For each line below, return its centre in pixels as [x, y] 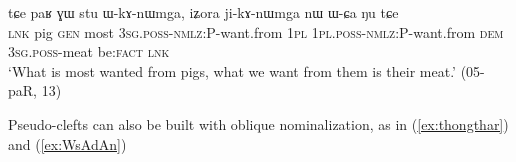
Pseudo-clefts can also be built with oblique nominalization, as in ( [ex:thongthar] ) [258, 123]
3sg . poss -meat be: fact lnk [89, 51]
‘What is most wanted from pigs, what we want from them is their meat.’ [232, 70]
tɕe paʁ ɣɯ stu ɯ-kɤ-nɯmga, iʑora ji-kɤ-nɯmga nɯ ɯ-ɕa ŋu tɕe [203, 12]
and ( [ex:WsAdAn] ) [67, 143]
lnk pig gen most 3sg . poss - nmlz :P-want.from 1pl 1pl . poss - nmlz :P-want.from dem [256, 31]
